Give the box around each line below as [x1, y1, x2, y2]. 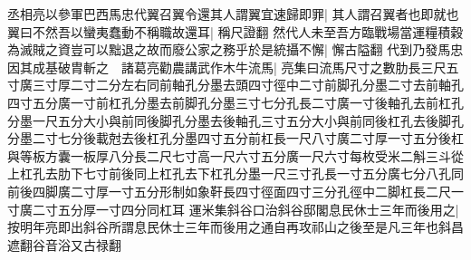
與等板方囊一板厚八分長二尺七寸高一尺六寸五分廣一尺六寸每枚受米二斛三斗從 [7, 146, 464, 165]
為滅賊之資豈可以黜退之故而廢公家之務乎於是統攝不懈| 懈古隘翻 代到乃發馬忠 [7, 40, 464, 59]
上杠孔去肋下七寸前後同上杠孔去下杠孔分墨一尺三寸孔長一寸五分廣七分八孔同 [7, 164, 464, 183]
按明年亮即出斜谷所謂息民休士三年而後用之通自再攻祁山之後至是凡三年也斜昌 [7, 217, 464, 236]
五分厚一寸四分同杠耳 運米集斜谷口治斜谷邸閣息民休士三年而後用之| [57, 199, 459, 218]
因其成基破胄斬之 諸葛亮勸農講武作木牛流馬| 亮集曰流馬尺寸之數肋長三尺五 [7, 57, 459, 76]
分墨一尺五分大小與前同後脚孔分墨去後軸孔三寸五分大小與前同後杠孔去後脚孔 [7, 111, 464, 130]
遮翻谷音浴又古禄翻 [7, 235, 121, 254]
